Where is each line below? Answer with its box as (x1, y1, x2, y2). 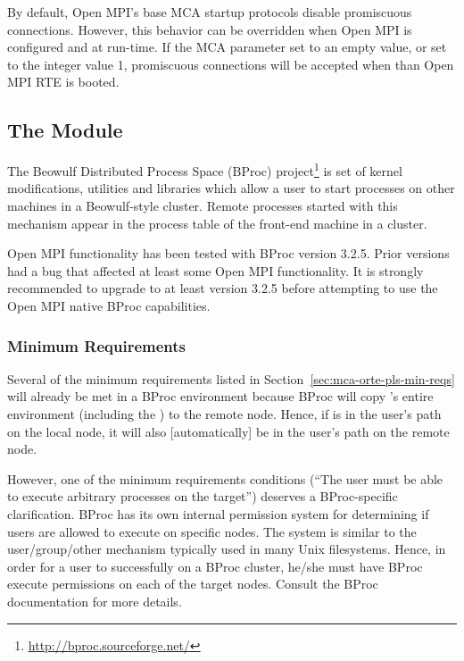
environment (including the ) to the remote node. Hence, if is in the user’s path (7, 404, 442, 423)
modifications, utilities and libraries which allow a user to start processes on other (7, 179, 455, 197)
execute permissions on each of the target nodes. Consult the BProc (7, 574, 378, 593)
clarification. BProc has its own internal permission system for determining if (7, 504, 429, 523)
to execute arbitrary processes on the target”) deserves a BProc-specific (7, 487, 398, 506)
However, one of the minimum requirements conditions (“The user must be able (7, 469, 443, 488)
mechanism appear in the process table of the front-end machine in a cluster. (7, 213, 427, 232)
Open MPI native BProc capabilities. (7, 296, 211, 314)
